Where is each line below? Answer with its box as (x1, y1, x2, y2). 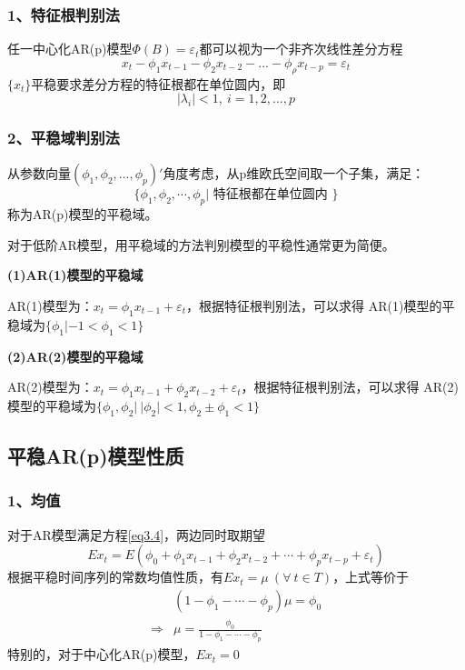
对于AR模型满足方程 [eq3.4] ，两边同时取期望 (7, 525, 266, 544)
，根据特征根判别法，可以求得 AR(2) (241, 377, 459, 396)
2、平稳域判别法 (7, 126, 120, 149)
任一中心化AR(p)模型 (7, 39, 133, 58)
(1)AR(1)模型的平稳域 (7, 265, 143, 285)
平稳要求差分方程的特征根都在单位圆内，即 (31, 74, 286, 93)
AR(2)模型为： (7, 377, 94, 396)
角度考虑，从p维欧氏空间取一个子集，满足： (163, 164, 425, 183)
